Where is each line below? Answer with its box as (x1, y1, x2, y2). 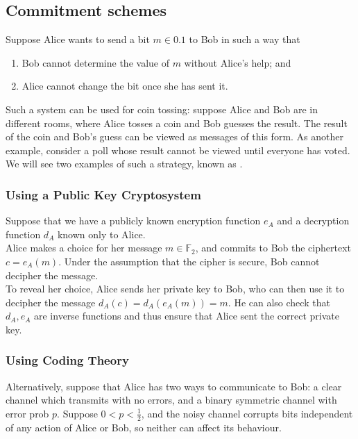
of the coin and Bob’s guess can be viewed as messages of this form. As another (6, 129, 344, 144)
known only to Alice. (57, 226, 146, 241)
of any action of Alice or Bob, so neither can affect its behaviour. (6, 420, 282, 434)
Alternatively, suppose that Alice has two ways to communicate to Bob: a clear (6, 379, 342, 393)
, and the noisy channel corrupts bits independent (141, 406, 353, 420)
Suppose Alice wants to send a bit (6, 32, 150, 47)
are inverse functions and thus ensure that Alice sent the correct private (33, 308, 340, 323)
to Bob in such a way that (189, 32, 300, 47)
